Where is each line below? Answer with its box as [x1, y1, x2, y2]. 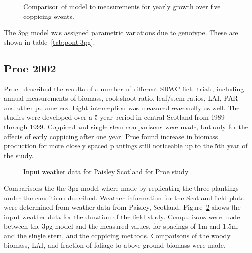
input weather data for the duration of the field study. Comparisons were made [4, 211, 240, 221]
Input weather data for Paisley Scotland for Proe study [23, 166, 189, 177]
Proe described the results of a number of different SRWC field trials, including [4, 83, 244, 93]
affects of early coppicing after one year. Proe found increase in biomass [4, 131, 218, 141]
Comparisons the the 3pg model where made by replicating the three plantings [4, 182, 239, 193]
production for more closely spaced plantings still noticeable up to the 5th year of [4, 141, 248, 151]
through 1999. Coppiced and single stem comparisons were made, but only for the [4, 121, 248, 131]
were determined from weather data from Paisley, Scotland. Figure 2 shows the [4, 202, 241, 212]
